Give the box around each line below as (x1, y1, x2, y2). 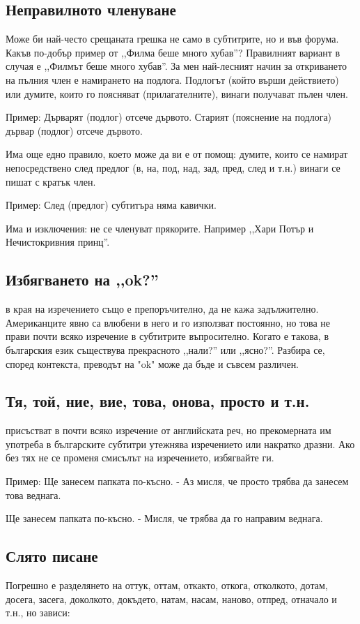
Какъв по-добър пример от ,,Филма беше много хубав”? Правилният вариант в (6, 45, 341, 59)
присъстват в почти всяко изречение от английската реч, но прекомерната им (6, 423, 331, 438)
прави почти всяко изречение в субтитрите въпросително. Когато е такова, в (6, 329, 329, 343)
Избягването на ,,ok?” (6, 269, 159, 290)
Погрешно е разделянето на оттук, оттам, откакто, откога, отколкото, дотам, (6, 578, 328, 593)
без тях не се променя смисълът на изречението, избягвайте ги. (6, 450, 274, 465)
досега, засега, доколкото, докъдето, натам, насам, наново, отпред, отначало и (6, 591, 337, 606)
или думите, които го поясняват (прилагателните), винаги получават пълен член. (6, 86, 348, 101)
